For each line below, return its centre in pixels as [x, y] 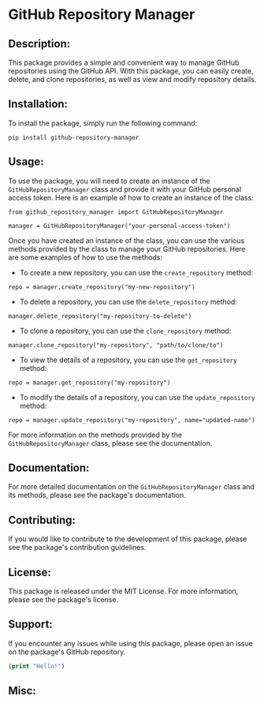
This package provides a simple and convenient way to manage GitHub [124, 62]
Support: [30, 624]
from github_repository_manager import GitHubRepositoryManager [116, 212]
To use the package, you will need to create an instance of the [109, 181]
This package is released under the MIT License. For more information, [123, 591]
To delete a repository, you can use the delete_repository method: [128, 301]
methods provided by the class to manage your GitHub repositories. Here [127, 249]
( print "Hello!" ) [37, 666]
